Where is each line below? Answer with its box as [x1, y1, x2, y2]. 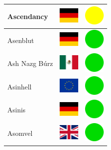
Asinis [7, 105, 26, 115]
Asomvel [7, 128, 33, 138]
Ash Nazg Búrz [7, 58, 53, 68]
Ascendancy [7, 11, 48, 21]
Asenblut [7, 35, 34, 45]
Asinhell [7, 81, 32, 91]
